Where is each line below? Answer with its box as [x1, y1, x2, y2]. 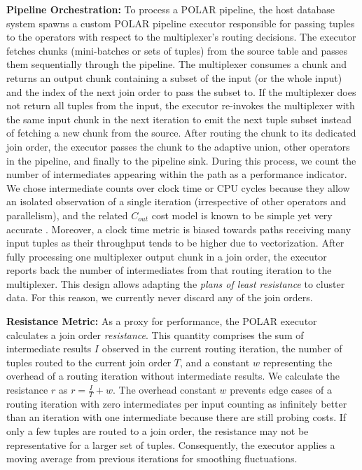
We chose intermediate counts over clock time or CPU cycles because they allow [6, 180, 350, 195]
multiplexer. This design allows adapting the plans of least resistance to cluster [6, 276, 345, 291]
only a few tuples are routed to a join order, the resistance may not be [6, 424, 309, 438]
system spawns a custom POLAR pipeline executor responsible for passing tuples [6, 15, 355, 30]
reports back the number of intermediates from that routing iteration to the [6, 263, 332, 277]
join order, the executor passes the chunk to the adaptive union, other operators [6, 139, 350, 153]
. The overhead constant [113, 382, 216, 397]
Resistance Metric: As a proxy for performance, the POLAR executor [6, 314, 317, 329]
